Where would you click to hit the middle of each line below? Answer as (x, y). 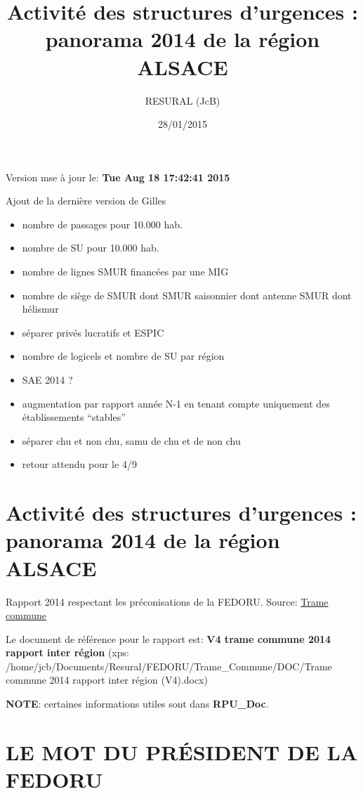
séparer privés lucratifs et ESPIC (93, 332)
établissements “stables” (74, 417)
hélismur (40, 309)
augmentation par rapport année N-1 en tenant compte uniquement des (176, 403)
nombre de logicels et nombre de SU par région (123, 356)
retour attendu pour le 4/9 (79, 464)
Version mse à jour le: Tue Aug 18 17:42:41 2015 (118, 177)
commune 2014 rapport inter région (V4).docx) (107, 680)
